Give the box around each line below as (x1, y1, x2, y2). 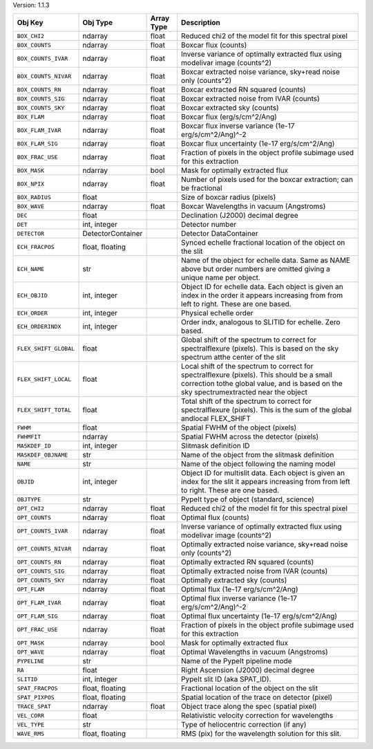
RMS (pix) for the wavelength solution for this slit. (180, 729, 342, 739)
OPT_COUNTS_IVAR (17, 527, 68, 535)
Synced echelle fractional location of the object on (180, 238, 345, 248)
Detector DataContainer (180, 229, 258, 239)
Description (180, 18, 220, 28)
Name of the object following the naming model (180, 459, 336, 469)
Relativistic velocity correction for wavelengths (180, 711, 334, 721)
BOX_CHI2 (17, 32, 45, 39)
